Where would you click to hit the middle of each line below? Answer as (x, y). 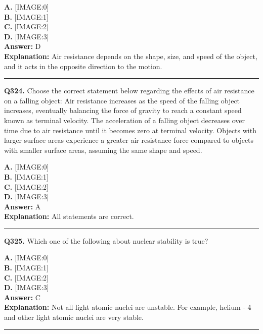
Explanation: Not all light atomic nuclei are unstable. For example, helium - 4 (128, 307)
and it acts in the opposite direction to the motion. (83, 66)
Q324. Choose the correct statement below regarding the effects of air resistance (129, 91)
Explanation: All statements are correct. (69, 216)
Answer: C (22, 297)
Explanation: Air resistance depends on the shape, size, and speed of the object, (131, 56)
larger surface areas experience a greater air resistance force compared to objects (129, 140)
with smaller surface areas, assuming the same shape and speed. (103, 150)
